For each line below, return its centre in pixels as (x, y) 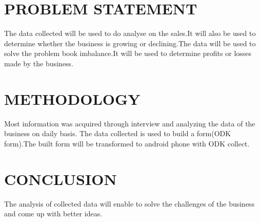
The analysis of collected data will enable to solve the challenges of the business (129, 203)
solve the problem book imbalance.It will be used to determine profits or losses (128, 53)
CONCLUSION (61, 179)
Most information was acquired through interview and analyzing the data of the (130, 123)
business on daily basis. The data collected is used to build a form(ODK (118, 133)
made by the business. (39, 63)
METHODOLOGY (72, 98)
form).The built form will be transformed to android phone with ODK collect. (127, 143)
